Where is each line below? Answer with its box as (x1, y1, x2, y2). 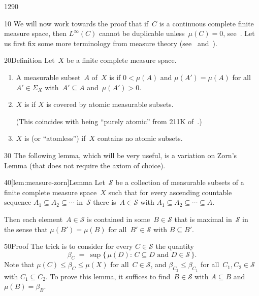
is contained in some (87, 213, 150, 224)
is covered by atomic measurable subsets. (46, 99, 174, 109)
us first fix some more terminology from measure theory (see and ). (4, 38, 217, 48)
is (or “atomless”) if (24, 133, 86, 143)
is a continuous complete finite (159, 18, 254, 28)
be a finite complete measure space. (66, 55, 177, 65)
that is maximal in (174, 213, 232, 224)
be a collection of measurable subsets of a (115, 177, 244, 188)
